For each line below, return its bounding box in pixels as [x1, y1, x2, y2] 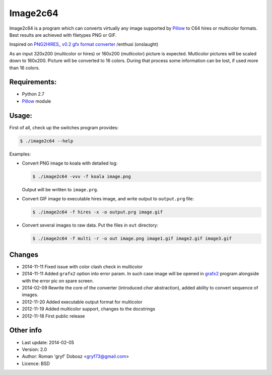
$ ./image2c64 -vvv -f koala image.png [32, 174, 131, 180]
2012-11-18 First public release [22, 313, 85, 319]
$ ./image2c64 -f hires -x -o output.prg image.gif [32, 209, 163, 215]
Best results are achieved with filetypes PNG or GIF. [9, 32, 117, 38]
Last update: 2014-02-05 [22, 339, 75, 345]
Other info [9, 326, 42, 335]
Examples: [9, 151, 31, 157]
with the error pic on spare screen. [22, 277, 94, 284]
